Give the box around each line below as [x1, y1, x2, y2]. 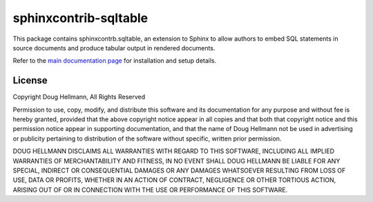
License [12, 74, 48, 86]
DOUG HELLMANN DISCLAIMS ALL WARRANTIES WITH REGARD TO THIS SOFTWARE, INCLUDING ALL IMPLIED [12, 147, 335, 155]
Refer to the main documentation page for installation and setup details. [12, 57, 217, 65]
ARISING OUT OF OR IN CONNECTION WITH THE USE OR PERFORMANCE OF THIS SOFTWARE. [12, 185, 288, 194]
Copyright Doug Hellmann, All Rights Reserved [12, 93, 146, 101]
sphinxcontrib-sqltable [12, 10, 149, 26]
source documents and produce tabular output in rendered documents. [12, 43, 216, 52]
